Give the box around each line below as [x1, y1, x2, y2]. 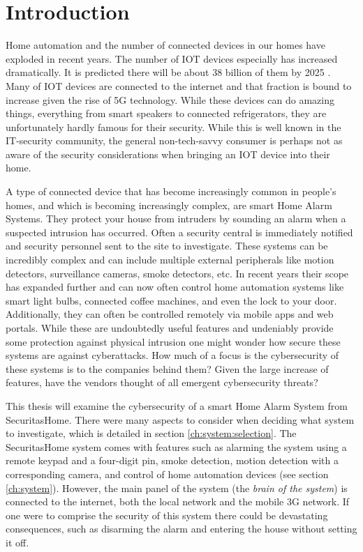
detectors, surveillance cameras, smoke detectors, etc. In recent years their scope [6, 266, 349, 280]
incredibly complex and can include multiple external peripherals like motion [6, 252, 334, 267]
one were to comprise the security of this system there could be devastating [6, 507, 328, 522]
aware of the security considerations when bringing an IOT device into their [6, 146, 330, 161]
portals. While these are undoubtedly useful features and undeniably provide [6, 321, 334, 335]
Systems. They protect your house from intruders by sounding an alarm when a [6, 211, 346, 226]
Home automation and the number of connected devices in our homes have [6, 38, 325, 52]
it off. [6, 535, 29, 549]
